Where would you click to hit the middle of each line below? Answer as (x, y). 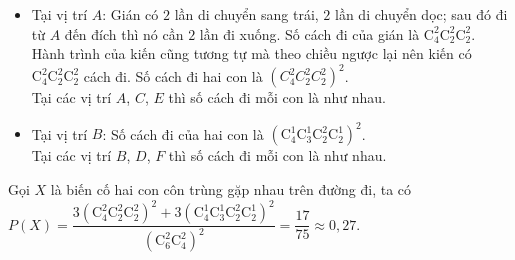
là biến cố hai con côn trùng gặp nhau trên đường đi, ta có (231, 188)
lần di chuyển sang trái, (246, 14)
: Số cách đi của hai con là (183, 133)
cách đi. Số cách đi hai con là (173, 75)
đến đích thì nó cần (124, 33)
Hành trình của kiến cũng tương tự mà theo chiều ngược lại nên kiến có (251, 53)
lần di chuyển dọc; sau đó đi (421, 14)
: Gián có (130, 14)
